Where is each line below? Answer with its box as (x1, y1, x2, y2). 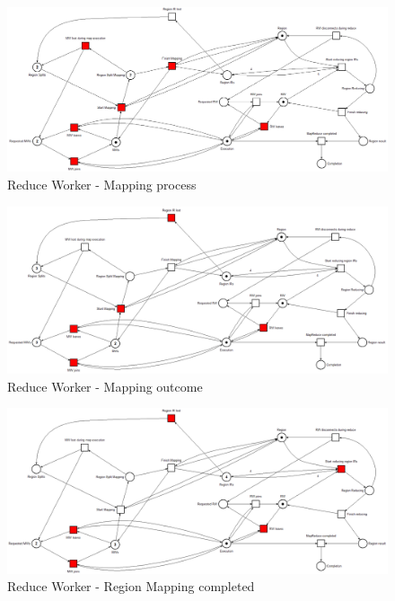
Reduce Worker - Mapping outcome (7, 376, 203, 395)
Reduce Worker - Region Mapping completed (7, 577, 255, 596)
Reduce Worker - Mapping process (7, 175, 197, 194)
